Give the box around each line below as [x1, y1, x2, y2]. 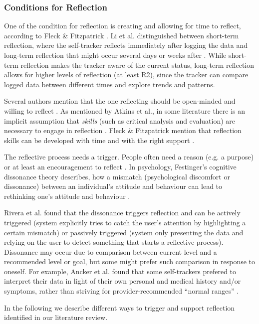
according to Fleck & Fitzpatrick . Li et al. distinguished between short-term [4, 30, 239, 40]
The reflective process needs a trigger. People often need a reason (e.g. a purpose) [4, 152, 254, 162]
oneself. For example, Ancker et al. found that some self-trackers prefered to [4, 266, 237, 276]
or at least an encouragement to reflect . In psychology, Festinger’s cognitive [4, 161, 237, 171]
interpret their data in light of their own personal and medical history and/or [4, 276, 241, 286]
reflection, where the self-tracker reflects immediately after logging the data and [4, 40, 248, 50]
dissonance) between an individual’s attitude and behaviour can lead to [4, 181, 223, 191]
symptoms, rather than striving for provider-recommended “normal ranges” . [4, 286, 239, 296]
